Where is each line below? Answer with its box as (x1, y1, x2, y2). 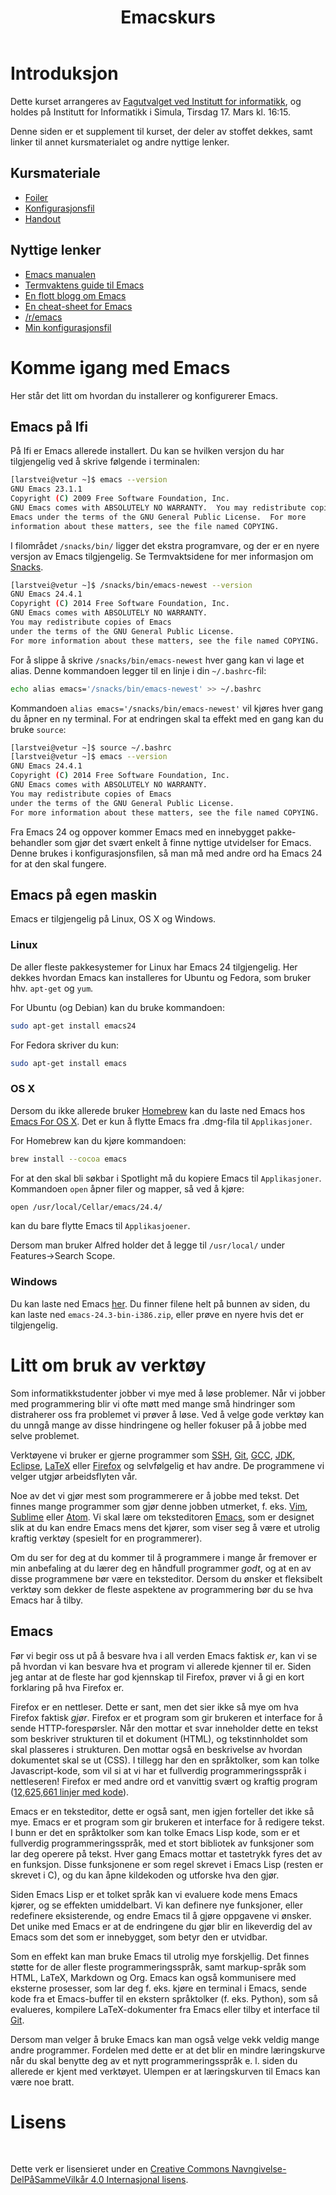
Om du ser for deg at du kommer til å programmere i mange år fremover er (10, 1551, 318, 1563)
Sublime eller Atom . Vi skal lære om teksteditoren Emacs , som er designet (10, 1511, 315, 1523)
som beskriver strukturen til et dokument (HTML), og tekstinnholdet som (10, 1732, 308, 1745)
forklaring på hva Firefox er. (10, 1681, 125, 1693)
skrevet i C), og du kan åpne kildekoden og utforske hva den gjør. (10, 1869, 280, 1881)
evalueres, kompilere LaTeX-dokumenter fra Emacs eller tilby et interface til (10, 2003, 320, 2015)
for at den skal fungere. (10, 857, 107, 870)
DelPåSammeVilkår (10, 2174, 89, 2186)
